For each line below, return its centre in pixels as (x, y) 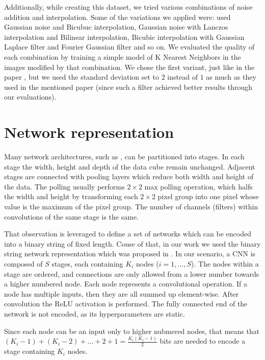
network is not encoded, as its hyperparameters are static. (95, 313)
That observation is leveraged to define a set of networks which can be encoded (128, 234)
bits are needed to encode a (203, 341)
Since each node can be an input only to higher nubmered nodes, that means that (132, 331)
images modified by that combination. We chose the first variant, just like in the (129, 67)
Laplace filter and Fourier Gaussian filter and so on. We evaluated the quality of (129, 47)
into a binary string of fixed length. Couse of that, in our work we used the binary (132, 243)
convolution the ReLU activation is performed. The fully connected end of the (126, 304)
